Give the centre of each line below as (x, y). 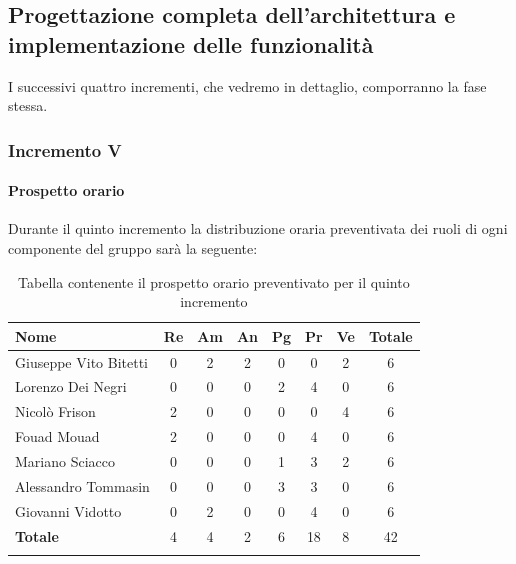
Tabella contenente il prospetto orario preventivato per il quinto (214, 281)
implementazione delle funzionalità (191, 43)
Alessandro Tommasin (82, 485)
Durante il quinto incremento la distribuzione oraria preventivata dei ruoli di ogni (258, 228)
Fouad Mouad (57, 436)
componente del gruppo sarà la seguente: (133, 248)
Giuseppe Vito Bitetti (81, 361)
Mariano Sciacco (65, 461)
